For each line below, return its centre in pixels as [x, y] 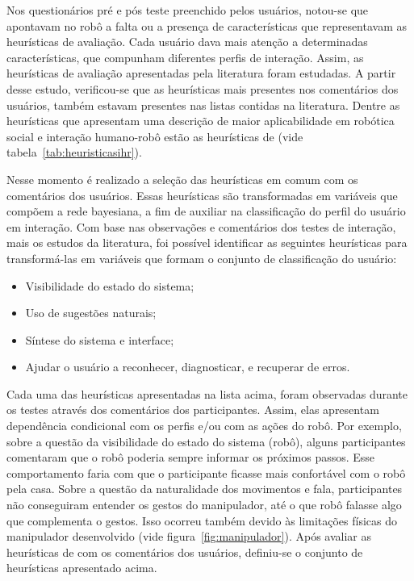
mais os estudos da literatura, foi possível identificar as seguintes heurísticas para [207, 242]
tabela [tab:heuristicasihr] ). [74, 152]
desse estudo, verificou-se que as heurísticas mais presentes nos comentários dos [203, 88]
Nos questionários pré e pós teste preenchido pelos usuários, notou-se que [188, 10]
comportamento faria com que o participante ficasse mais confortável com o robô [206, 472]
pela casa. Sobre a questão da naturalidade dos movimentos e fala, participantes [205, 489]
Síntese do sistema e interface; [100, 339]
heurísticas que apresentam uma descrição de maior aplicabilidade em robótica [201, 121]
